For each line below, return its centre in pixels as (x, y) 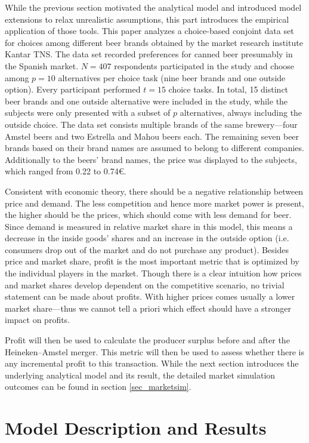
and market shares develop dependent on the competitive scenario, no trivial (145, 284)
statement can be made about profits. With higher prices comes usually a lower (150, 296)
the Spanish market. (42, 65)
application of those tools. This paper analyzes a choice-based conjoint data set (149, 31)
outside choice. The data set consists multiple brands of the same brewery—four (151, 124)
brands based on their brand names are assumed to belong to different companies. (154, 148)
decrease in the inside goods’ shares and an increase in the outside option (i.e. (147, 238)
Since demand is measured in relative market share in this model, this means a (149, 226)
